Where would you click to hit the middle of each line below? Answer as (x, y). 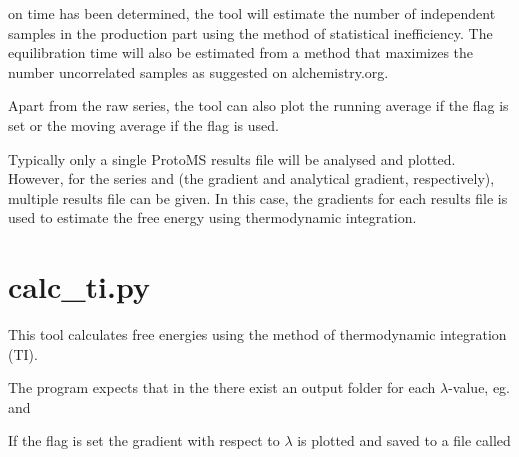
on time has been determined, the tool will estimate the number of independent (252, 13)
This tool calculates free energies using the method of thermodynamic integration (257, 334)
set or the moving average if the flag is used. (143, 124)
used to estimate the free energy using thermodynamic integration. (212, 217)
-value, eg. (479, 387)
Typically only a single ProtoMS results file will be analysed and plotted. (232, 158)
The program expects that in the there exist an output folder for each (222, 387)
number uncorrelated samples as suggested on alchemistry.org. (198, 71)
